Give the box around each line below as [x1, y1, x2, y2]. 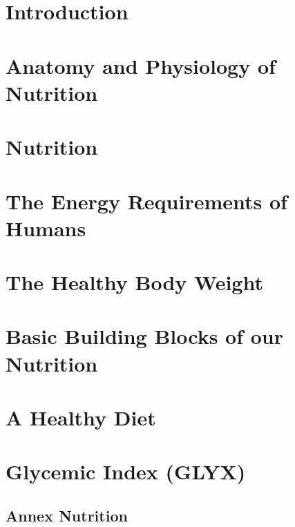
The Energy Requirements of [6, 186, 287, 215]
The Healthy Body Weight [6, 268, 263, 296]
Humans [6, 213, 86, 242]
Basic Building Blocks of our [6, 322, 284, 350]
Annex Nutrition [6, 504, 128, 526]
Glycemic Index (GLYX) [6, 457, 246, 486]
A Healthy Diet [6, 403, 156, 431]
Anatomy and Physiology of [6, 51, 276, 79]
